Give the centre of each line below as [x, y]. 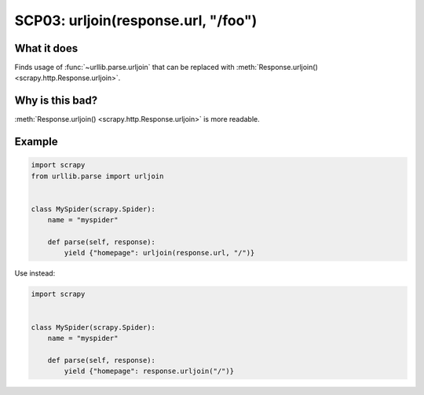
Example [36, 142]
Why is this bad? [56, 101]
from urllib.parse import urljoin [97, 176]
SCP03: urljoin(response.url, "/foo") [136, 20]
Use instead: [35, 273]
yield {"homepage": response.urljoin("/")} [149, 371]
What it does [46, 48]
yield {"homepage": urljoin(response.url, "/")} [159, 253]
